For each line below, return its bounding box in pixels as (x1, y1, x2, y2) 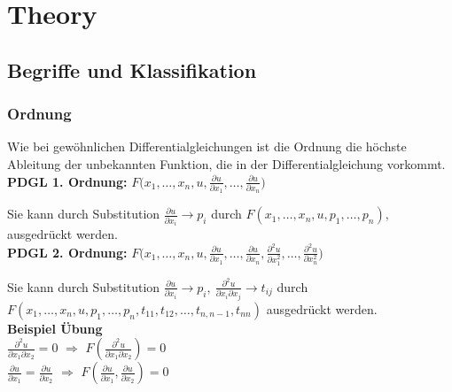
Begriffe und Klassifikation (7, 56, 257, 83)
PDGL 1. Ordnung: (7, 172, 128, 190)
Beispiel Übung (7, 319, 103, 337)
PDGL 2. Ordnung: (7, 242, 128, 261)
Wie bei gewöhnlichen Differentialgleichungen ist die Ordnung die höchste (7, 137, 407, 156)
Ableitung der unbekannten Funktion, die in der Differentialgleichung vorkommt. (7, 154, 446, 173)
